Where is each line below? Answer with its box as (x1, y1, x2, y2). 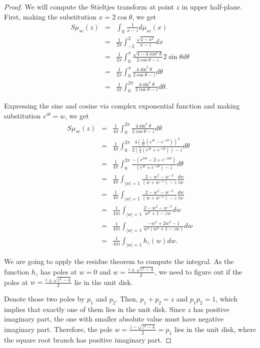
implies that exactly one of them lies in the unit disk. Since (4, 303, 185, 314)
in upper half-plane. (181, 1, 242, 11)
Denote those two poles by (4, 293, 85, 304)
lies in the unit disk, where (174, 323, 256, 334)
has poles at (40, 266, 77, 276)
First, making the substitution (4, 11, 96, 21)
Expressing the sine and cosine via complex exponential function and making (4, 100, 240, 111)
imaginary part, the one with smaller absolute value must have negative (4, 313, 223, 324)
